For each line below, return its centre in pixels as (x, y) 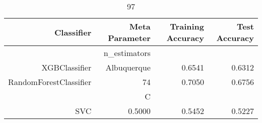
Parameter (129, 38)
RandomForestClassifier (50, 82)
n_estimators (127, 53)
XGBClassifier (67, 67)
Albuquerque (128, 67)
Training (187, 26)
